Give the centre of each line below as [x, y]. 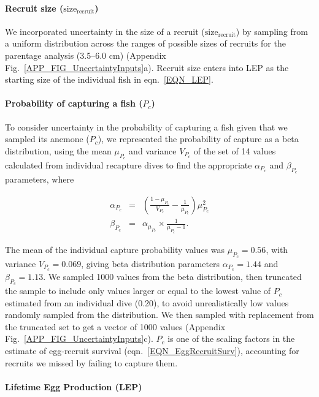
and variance [153, 150]
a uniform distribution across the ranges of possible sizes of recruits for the [145, 43]
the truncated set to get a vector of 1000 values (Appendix [115, 326]
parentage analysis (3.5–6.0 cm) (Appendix [86, 55]
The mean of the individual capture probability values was [115, 249]
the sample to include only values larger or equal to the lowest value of [138, 291]
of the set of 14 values [235, 150]
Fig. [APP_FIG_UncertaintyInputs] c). [79, 338]
